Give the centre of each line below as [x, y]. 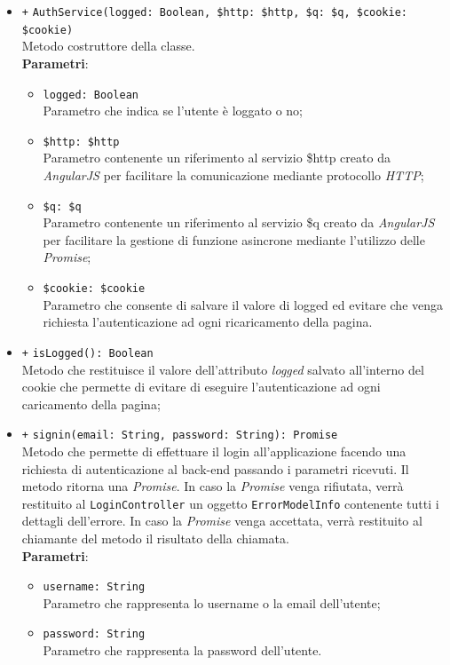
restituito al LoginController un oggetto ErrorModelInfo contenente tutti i [230, 503]
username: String [94, 587]
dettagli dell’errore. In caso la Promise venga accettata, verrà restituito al [222, 521]
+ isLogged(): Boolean [87, 353]
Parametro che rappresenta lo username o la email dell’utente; [212, 602]
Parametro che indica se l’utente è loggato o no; [173, 111]
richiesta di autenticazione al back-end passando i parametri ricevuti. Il [215, 468]
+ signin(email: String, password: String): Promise [180, 435]
